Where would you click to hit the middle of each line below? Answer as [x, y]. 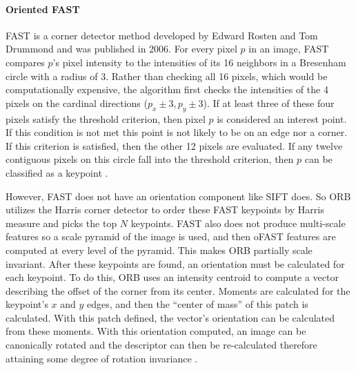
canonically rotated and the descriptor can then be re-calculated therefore [161, 345]
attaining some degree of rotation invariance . [102, 358]
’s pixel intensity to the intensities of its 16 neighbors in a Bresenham [199, 62]
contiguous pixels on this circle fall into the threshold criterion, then [150, 159]
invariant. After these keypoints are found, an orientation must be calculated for [175, 263]
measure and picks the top [61, 223]
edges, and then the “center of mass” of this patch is [198, 304]
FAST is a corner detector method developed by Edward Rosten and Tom [162, 35]
